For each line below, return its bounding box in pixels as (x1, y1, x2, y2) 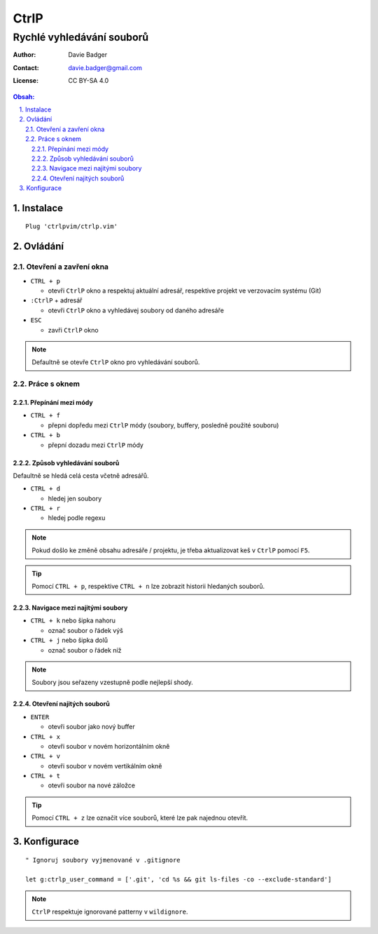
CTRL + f (30, 411, 61, 420)
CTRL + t (30, 772, 61, 780)
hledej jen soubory (48, 494, 102, 502)
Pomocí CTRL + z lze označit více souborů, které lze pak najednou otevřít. (31, 814, 248, 822)
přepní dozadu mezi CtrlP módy (48, 441, 143, 449)
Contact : (13, 63, 40, 72)
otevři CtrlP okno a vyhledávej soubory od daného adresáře (48, 306, 224, 314)
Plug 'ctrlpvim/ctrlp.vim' (25, 222, 118, 231)
